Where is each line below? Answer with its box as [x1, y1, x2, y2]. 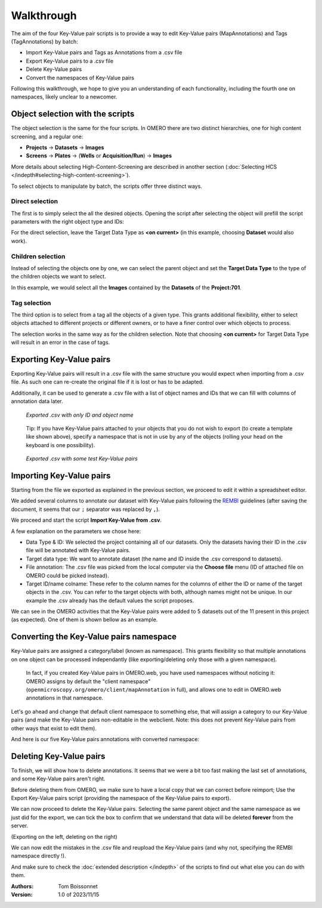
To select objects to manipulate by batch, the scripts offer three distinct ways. [11, 182, 203, 190]
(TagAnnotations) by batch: [11, 38, 79, 45]
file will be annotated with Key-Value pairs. [26, 547, 131, 554]
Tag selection [11, 299, 51, 307]
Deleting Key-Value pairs [11, 751, 106, 761]
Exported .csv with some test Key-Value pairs [26, 455, 138, 462]
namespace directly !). [11, 853, 66, 860]
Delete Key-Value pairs [26, 66, 82, 73]
